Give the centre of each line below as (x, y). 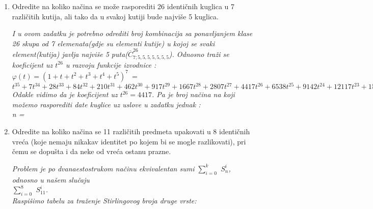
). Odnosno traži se (199, 54)
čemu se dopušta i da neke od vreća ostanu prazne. (91, 151)
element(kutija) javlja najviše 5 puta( (70, 54)
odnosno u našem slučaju (51, 179)
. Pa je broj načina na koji (193, 94)
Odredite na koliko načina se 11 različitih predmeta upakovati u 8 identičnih (131, 131)
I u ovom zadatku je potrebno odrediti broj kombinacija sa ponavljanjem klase (132, 33)
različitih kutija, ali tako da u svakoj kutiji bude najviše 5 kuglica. (115, 16)
